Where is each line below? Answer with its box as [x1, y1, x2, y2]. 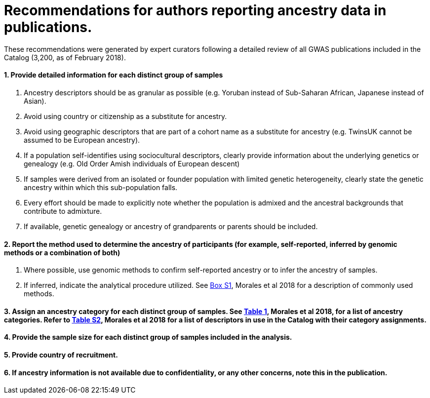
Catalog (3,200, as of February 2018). [4, 53, 126, 62]
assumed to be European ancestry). [24, 135, 140, 144]
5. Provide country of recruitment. [4, 351, 118, 359]
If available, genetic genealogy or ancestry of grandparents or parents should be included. [24, 222, 318, 231]
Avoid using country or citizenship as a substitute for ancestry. [24, 112, 227, 120]
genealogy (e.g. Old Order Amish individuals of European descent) [24, 159, 240, 168]
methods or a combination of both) [4, 248, 120, 257]
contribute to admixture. [24, 206, 102, 215]
